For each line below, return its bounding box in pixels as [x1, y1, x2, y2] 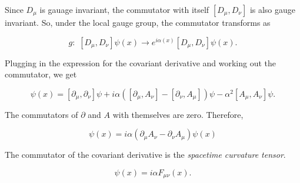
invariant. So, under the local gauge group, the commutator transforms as [5, 16, 271, 28]
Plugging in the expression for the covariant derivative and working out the [5, 56, 276, 69]
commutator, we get [5, 68, 77, 80]
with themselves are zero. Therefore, [112, 108, 244, 120]
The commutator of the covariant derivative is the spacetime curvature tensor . [5, 148, 286, 161]
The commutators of [5, 108, 78, 120]
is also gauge [249, 4, 296, 15]
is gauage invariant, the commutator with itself [39, 4, 209, 15]
